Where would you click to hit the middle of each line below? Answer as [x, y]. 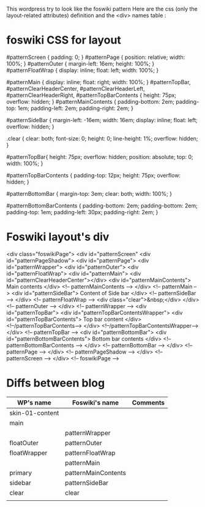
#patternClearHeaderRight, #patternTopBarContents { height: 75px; [91, 95]
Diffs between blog [56, 383]
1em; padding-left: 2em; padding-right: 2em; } [75, 108]
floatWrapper [28, 452]
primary [21, 473]
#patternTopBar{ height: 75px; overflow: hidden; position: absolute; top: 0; [100, 157]
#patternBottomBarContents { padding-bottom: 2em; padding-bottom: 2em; [102, 206]
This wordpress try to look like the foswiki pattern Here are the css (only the [102, 9]
